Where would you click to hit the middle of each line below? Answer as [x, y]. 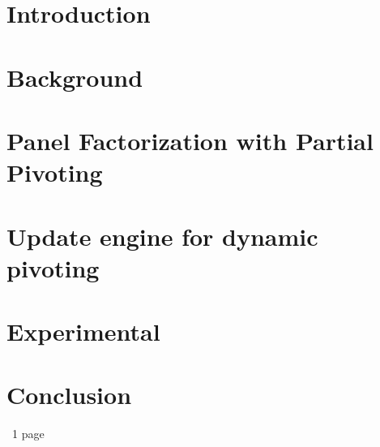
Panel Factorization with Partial [190, 140]
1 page [28, 434]
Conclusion [69, 395]
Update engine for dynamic [162, 236]
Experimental [83, 331]
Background [75, 77]
